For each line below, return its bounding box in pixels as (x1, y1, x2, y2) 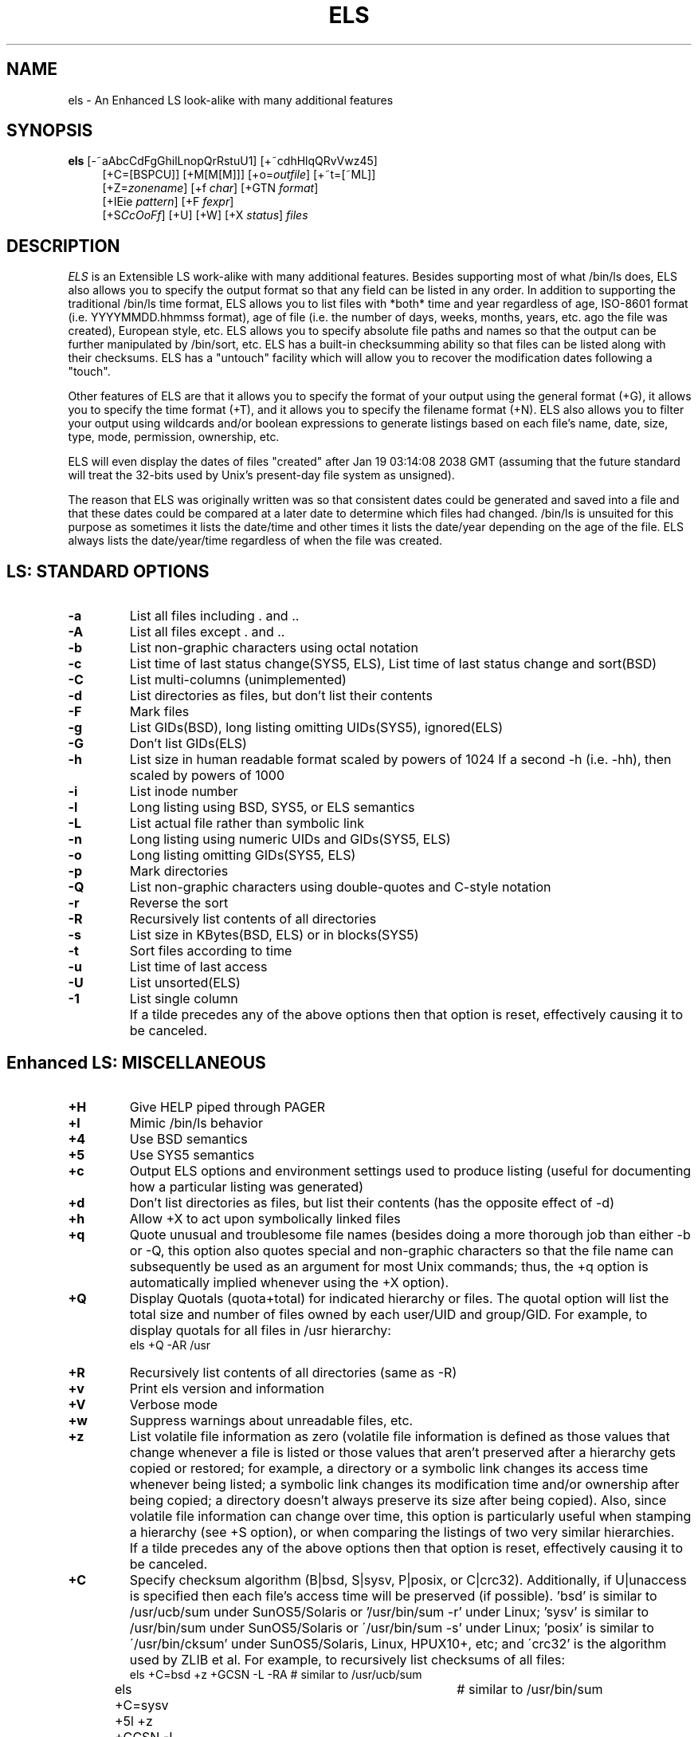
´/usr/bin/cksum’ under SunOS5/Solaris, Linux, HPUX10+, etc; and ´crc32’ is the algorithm (129, 1635, 667, 1652)
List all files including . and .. (129, 608, 300, 624)
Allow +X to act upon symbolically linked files (129, 1210, 401, 1227)
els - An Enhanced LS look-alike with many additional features (68, 93, 394, 107)
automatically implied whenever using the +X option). (129, 1274, 449, 1290)
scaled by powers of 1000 (129, 767, 284, 784)
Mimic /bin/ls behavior (129, 1114, 263, 1131)
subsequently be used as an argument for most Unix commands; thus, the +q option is (129, 1258, 649, 1274)
